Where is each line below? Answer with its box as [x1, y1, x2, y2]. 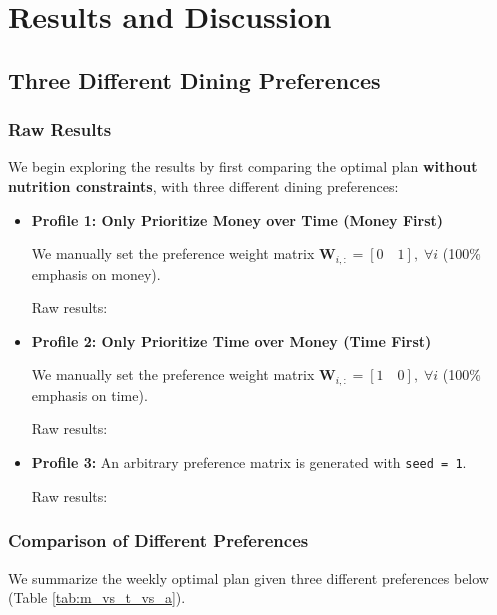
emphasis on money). [31, 263, 161, 284]
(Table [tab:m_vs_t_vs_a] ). [8, 587, 186, 608]
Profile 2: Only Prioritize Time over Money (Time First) [31, 330, 432, 351]
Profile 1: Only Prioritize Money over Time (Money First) [31, 209, 444, 230]
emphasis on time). [31, 384, 148, 405]
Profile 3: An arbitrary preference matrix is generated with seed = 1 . [31, 452, 467, 473]
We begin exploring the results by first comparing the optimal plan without [8, 156, 478, 177]
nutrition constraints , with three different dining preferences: [8, 175, 399, 196]
